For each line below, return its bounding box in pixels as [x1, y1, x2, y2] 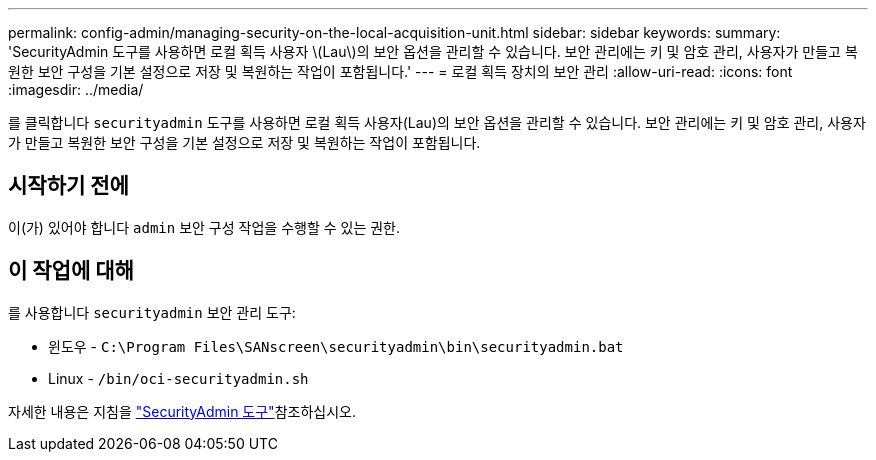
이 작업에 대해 [8, 258, 134, 284]
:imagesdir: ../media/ [8, 81, 144, 98]
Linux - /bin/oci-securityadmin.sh [48, 369, 309, 387]
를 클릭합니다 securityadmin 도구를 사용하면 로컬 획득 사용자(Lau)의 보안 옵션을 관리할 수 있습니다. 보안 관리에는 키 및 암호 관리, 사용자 [8, 114, 866, 131]
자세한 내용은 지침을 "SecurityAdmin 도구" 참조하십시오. [8, 402, 356, 420]
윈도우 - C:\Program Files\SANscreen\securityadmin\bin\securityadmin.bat [48, 337, 624, 355]
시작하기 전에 [8, 173, 129, 199]
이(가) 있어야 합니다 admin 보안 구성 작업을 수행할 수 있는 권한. [8, 218, 401, 236]
